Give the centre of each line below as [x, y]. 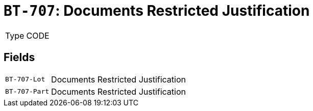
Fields [19, 58]
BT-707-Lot [25, 79]
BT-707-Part [27, 92]
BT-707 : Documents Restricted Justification [157, 11]
